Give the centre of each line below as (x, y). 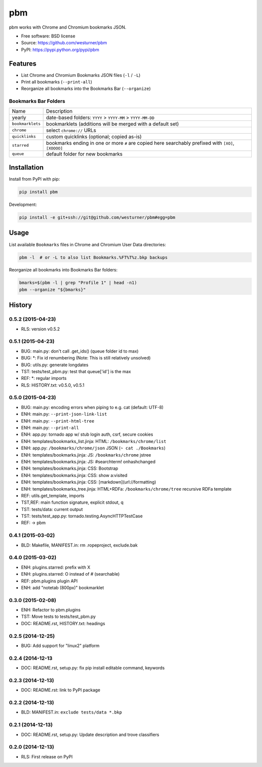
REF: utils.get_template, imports (53, 495)
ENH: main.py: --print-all (50, 428)
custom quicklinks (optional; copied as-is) (94, 136)
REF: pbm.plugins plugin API (49, 581)
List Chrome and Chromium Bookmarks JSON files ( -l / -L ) (81, 75)
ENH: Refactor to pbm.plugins (51, 610)
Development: (23, 205)
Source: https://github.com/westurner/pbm (64, 43)
